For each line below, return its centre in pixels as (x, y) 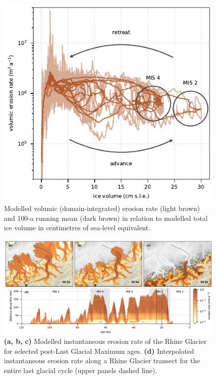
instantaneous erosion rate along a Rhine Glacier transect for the (102, 360)
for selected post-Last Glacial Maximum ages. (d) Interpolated (99, 351)
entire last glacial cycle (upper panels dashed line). (81, 370)
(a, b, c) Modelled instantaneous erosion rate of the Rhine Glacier (105, 341)
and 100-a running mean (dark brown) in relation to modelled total (106, 218)
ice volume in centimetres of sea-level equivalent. (77, 228)
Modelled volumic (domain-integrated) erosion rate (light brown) (102, 208)
